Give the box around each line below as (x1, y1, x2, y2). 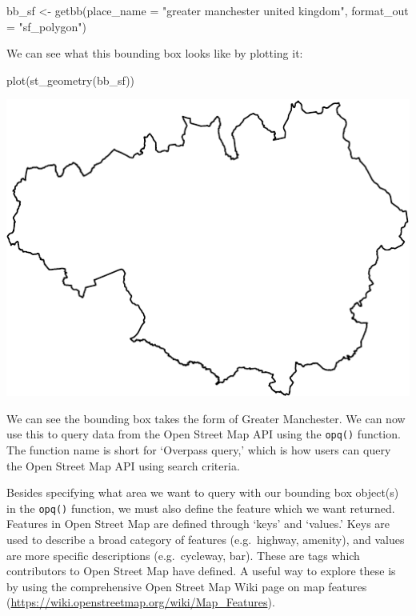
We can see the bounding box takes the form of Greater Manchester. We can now (6, 410, 406, 426)
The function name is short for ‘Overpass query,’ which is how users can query (6, 442, 391, 458)
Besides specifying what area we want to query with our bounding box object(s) (6, 484, 399, 501)
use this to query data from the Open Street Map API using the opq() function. (6, 426, 401, 442)
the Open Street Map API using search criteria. (6, 457, 240, 474)
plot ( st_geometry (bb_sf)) (6, 71, 135, 88)
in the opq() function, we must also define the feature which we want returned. (6, 499, 395, 516)
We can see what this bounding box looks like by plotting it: (6, 45, 303, 62)
